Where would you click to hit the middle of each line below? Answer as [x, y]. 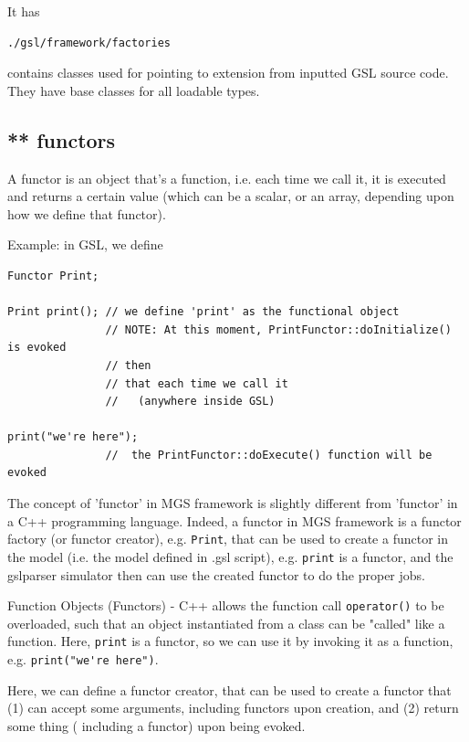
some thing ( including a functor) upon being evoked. [156, 725]
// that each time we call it [197, 383]
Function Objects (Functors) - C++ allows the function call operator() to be [226, 605]
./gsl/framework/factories [89, 42]
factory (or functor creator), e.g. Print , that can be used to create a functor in [228, 539]
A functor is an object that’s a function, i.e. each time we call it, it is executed [227, 178]
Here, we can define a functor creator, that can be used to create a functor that [229, 689]
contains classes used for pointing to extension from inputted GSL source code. [228, 73]
